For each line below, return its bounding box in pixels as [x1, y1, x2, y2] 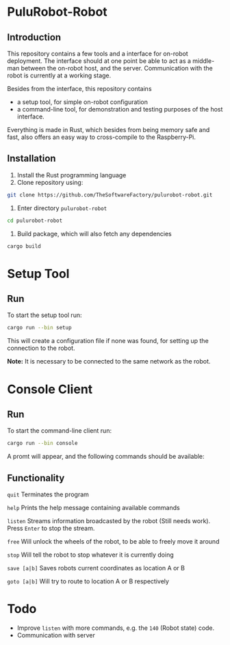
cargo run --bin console [7, 440, 78, 447]
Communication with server [16, 631, 96, 639]
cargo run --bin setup [7, 325, 72, 331]
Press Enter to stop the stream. [7, 524, 95, 532]
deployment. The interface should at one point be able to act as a [7, 57, 192, 65]
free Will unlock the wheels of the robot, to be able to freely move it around [7, 537, 220, 545]
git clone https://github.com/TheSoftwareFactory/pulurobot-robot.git [7, 191, 213, 199]
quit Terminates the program [7, 490, 89, 498]
